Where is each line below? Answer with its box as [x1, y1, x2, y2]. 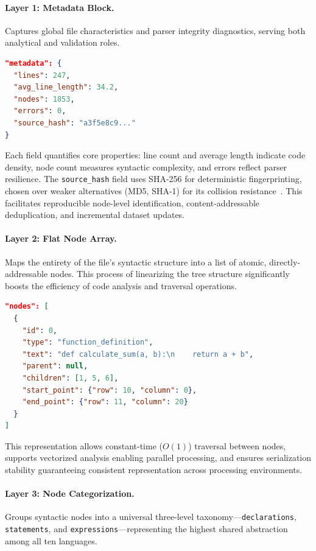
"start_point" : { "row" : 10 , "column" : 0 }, [22, 385, 197, 395]
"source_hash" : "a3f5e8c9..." [13, 118, 136, 127]
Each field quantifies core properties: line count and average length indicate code [5, 149, 306, 161]
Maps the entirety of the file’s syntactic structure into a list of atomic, [5, 255, 267, 268]
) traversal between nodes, [188, 439, 286, 452]
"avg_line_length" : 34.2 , [13, 83, 119, 92]
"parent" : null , [22, 362, 88, 371]
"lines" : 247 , [13, 71, 71, 80]
